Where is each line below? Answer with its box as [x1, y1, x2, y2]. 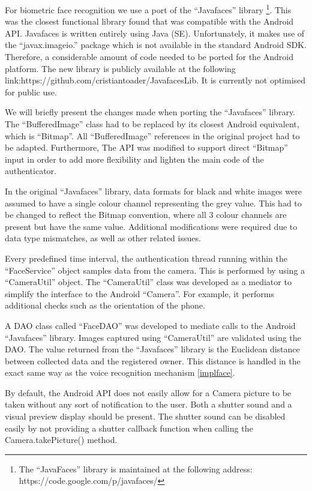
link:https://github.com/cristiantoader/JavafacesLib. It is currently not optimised [5, 74, 306, 86]
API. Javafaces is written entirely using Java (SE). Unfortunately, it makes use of [5, 26, 305, 39]
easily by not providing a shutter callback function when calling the [5, 421, 253, 434]
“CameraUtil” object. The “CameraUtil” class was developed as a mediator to [5, 276, 292, 288]
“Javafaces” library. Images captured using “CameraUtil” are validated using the [5, 331, 301, 343]
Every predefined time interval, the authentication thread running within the [5, 252, 288, 264]
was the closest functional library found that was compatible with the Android [5, 15, 294, 28]
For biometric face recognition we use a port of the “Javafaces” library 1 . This [5, 2, 292, 16]
